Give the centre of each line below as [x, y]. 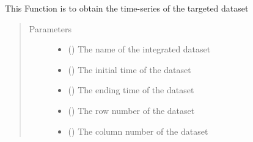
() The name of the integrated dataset [139, 49]
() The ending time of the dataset [131, 90]
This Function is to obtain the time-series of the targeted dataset [127, 8]
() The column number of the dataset [138, 131]
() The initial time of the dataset [130, 69]
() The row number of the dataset [131, 110]
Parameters [50, 28]
